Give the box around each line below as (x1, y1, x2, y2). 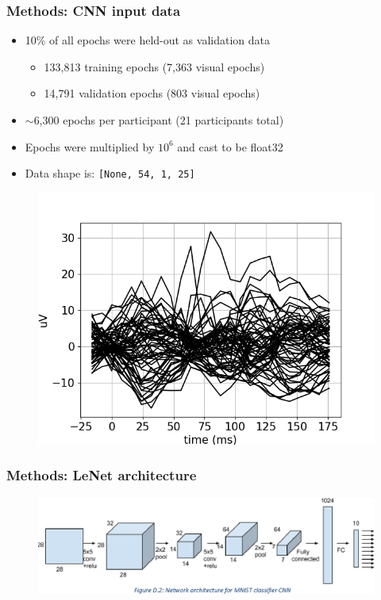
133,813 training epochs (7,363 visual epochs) (44, 58, 265, 75)
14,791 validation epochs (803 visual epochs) (44, 85, 260, 101)
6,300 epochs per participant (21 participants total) (33, 112, 284, 128)
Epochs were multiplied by (25, 138, 155, 155)
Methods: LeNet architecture (6, 465, 197, 485)
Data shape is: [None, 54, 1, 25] (25, 165, 195, 182)
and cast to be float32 (177, 138, 283, 155)
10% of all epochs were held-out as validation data (25, 32, 270, 48)
